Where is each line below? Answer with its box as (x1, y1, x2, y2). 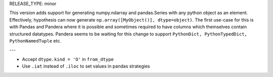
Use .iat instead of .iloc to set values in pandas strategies (22, 63, 150, 69)
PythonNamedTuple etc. (9, 37, 62, 43)
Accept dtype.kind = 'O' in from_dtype (22, 56, 114, 62)
